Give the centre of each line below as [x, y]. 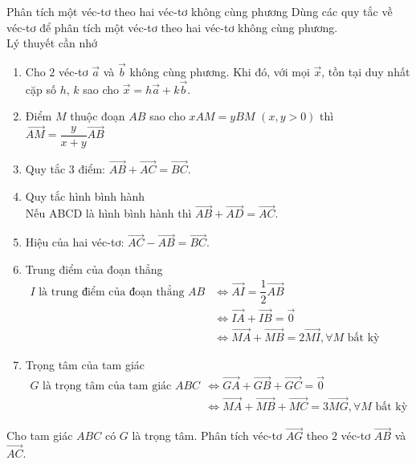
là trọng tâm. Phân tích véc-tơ [207, 436]
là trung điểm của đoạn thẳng [112, 292]
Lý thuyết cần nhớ [52, 43]
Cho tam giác [40, 436]
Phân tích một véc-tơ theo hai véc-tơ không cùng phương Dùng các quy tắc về [200, 11]
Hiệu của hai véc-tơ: [75, 242]
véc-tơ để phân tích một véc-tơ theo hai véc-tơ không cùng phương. [172, 27]
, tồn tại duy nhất [366, 71]
